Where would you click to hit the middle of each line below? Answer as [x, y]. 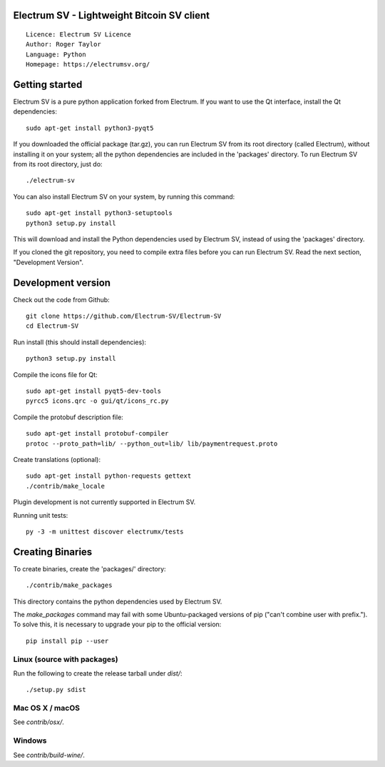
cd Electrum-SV [52, 326]
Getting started [48, 85]
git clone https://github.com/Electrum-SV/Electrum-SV [124, 316]
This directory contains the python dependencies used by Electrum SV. [118, 601]
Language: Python [56, 54]
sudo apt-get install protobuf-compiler [97, 433]
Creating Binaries [53, 552]
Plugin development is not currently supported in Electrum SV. [104, 502]
